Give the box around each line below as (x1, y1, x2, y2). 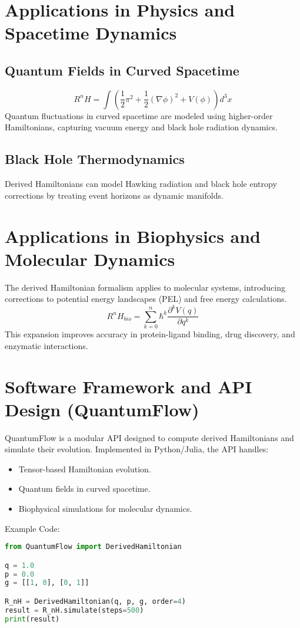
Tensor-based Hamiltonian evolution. (18, 462, 151, 475)
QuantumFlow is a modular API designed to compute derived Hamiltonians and (5, 431, 294, 443)
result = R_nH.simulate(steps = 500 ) (5, 606, 144, 614)
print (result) (5, 614, 60, 623)
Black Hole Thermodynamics (5, 150, 185, 168)
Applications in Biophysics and (5, 223, 261, 248)
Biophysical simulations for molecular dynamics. (18, 502, 192, 515)
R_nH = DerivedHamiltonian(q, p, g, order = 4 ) (5, 597, 186, 606)
